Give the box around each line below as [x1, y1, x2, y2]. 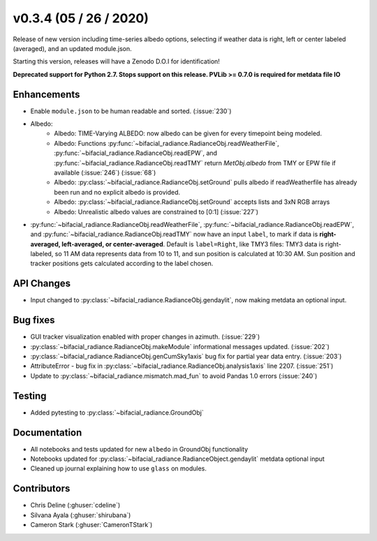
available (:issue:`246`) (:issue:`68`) [54, 168, 156, 177]
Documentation [13, 427, 82, 438]
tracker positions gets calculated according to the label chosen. [30, 259, 214, 268]
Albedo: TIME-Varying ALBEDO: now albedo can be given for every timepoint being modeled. [54, 129, 323, 138]
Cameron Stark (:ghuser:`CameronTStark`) [30, 521, 153, 529]
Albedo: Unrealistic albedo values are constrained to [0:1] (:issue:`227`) [54, 207, 258, 216]
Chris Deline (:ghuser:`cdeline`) [30, 501, 121, 510]
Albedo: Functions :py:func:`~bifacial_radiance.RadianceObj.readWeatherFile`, [54, 139, 279, 147]
